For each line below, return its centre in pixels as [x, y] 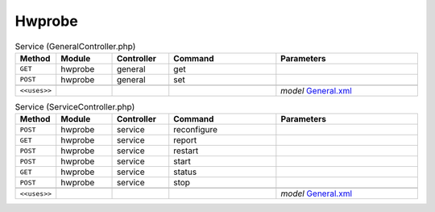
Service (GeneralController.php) [75, 46]
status [185, 172]
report [185, 140]
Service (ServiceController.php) [75, 107]
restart [186, 151]
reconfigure [195, 130]
